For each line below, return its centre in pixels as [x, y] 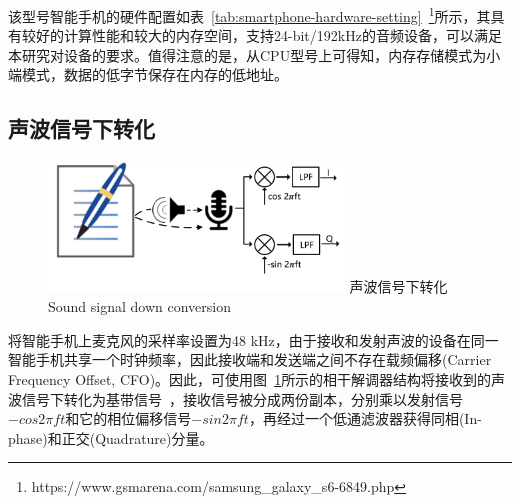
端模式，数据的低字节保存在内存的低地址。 [148, 74]
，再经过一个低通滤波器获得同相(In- [365, 418]
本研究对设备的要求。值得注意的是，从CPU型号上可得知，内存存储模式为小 [254, 54]
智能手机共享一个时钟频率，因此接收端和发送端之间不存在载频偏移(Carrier [250, 359]
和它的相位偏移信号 [128, 418]
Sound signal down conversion [139, 306]
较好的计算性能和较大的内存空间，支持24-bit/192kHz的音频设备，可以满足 [261, 35]
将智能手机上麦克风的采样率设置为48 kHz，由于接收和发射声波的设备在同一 [253, 339]
